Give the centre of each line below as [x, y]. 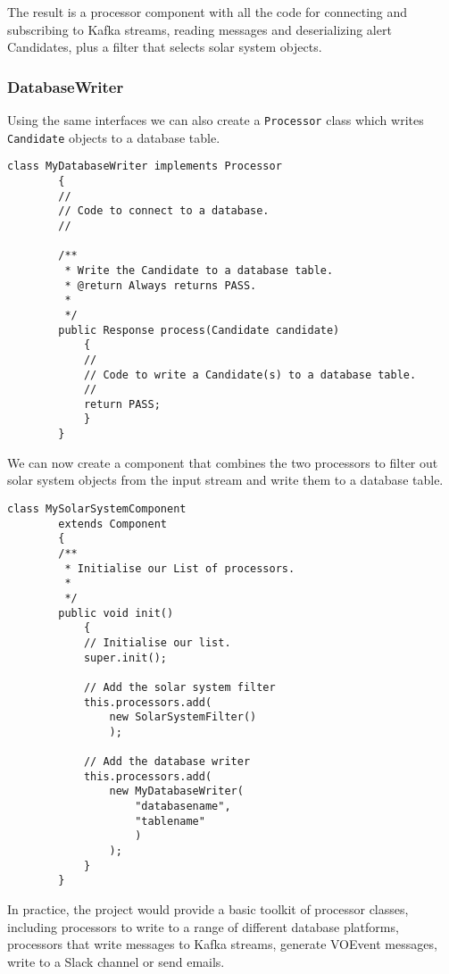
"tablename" [170, 821]
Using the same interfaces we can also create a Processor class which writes [216, 120]
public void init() [116, 613]
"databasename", [183, 807]
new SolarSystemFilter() [183, 717]
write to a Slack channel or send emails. [116, 961]
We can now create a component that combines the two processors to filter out [223, 462]
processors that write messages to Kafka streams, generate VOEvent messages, [222, 944]
